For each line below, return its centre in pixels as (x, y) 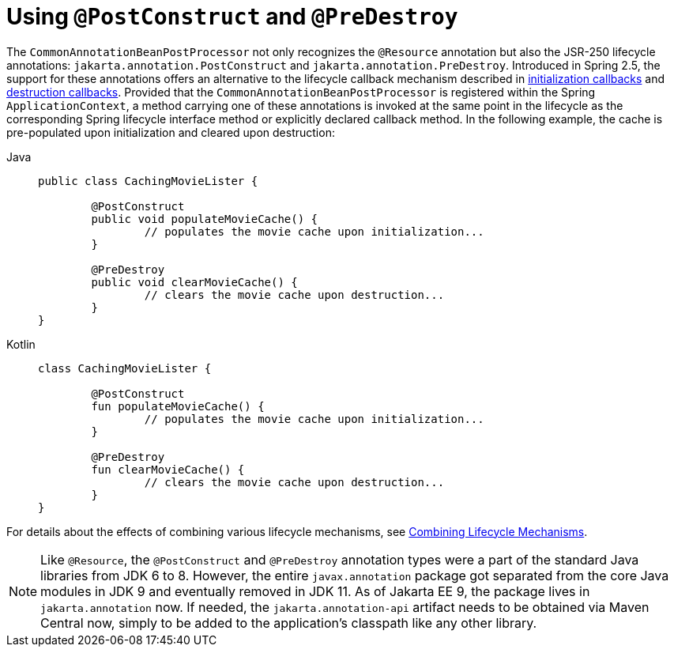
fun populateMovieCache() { (178, 406)
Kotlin (21, 344)
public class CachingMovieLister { (148, 181)
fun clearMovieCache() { (168, 469)
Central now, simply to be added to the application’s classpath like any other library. (289, 623)
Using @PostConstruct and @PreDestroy (232, 17)
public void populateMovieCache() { (205, 219)
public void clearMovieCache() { (194, 282)
